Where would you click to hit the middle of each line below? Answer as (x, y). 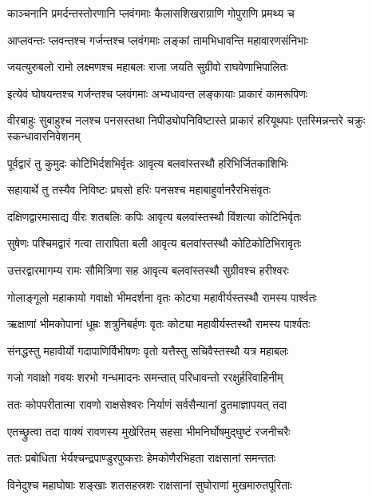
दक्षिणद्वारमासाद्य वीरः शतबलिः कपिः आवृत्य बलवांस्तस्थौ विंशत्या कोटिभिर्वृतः (154, 216)
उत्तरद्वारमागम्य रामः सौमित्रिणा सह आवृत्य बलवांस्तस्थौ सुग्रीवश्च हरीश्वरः (148, 269)
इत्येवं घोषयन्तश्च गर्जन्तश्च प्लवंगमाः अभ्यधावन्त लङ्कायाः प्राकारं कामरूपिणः (158, 93)
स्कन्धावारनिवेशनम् (44, 135)
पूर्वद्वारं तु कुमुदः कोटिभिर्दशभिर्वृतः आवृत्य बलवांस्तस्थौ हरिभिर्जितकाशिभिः (148, 162)
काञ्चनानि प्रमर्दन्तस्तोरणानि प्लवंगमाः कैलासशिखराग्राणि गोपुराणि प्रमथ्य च (151, 13)
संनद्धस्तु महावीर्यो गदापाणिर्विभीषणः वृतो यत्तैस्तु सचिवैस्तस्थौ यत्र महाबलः (148, 350)
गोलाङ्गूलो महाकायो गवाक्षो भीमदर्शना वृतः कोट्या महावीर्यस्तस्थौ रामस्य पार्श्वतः (162, 297)
